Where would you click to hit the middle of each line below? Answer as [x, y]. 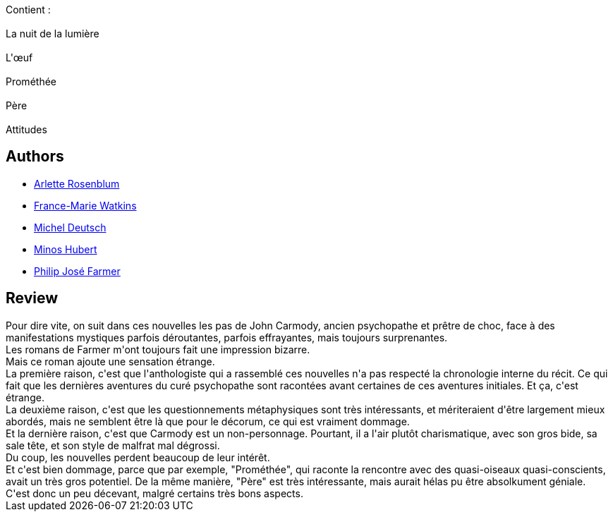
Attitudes [26, 129]
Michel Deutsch [70, 227]
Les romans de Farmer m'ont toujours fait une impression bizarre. [158, 349]
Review [32, 298]
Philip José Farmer [77, 271]
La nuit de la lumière [53, 34]
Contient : [28, 10]
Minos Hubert [66, 249]
